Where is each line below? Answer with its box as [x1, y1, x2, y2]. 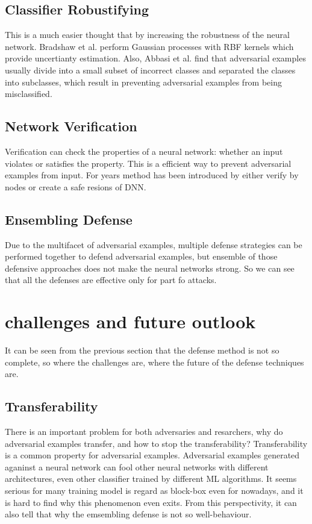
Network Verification [5, 117, 137, 136]
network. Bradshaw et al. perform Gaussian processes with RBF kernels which [5, 40, 294, 52]
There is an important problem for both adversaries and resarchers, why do [5, 425, 283, 438]
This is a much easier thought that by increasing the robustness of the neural [5, 28, 290, 41]
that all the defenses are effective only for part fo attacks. [5, 273, 217, 286]
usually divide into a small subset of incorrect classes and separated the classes [5, 63, 296, 76]
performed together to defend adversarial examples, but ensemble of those [5, 250, 278, 263]
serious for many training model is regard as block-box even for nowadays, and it [5, 484, 304, 496]
